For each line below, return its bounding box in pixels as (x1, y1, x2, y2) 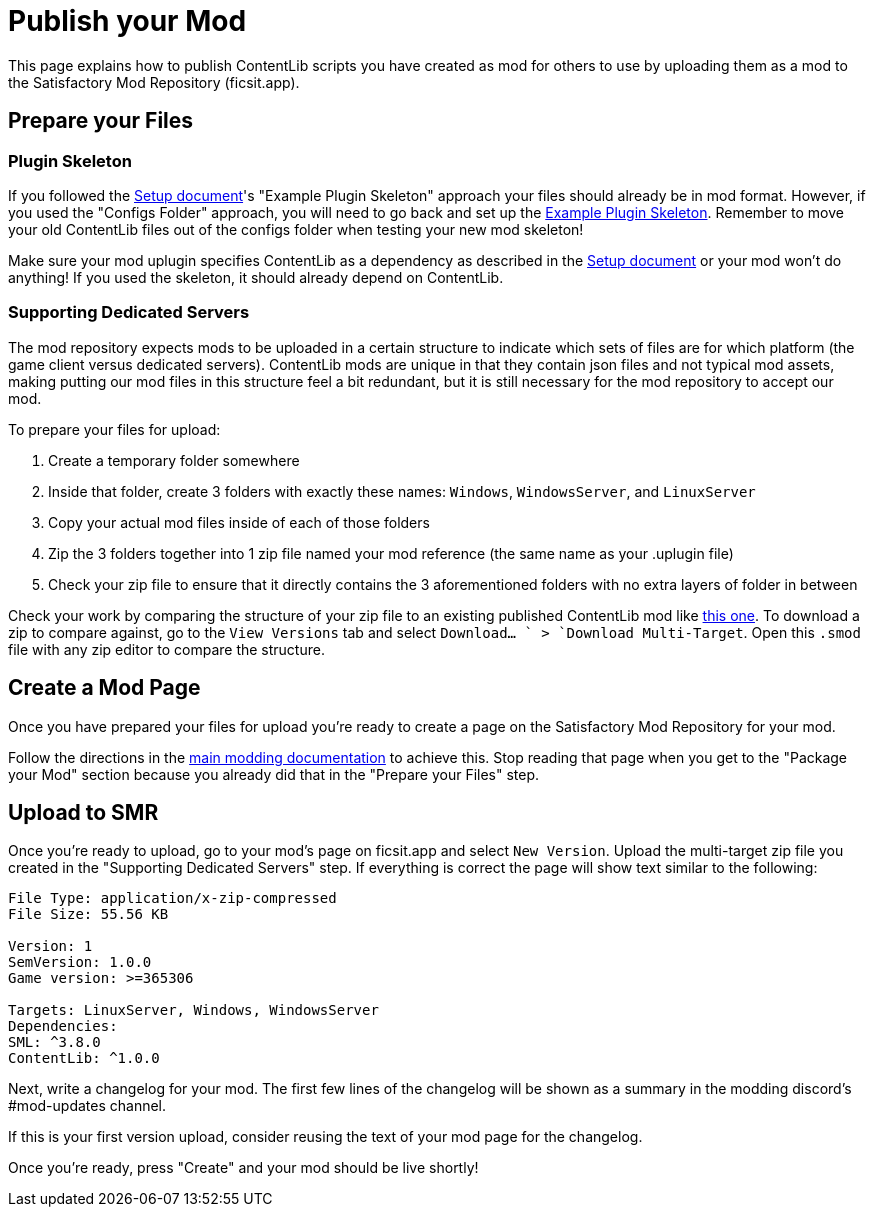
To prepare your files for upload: (8, 420, 221, 438)
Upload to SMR (8, 799, 159, 825)
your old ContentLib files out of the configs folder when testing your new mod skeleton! (8, 220, 584, 238)
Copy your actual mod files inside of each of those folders (48, 513, 430, 531)
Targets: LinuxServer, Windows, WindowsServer (8, 1002, 379, 1019)
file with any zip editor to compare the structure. (8, 640, 325, 658)
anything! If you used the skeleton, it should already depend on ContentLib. (8, 268, 504, 286)
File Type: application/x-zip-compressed (8, 890, 337, 907)
